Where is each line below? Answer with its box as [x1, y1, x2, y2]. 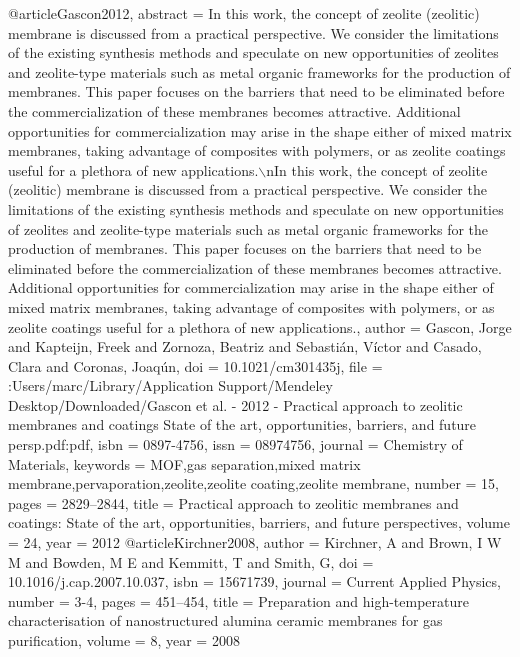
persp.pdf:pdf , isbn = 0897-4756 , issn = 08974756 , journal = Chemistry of [8, 434, 463, 455]
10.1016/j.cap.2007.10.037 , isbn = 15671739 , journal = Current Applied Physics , [8, 571, 501, 592]
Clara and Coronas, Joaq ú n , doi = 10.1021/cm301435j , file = [8, 355, 383, 376]
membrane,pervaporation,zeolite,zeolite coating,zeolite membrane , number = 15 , [8, 473, 499, 494]
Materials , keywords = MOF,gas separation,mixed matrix [8, 453, 361, 474]
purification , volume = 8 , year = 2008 [8, 630, 240, 650]
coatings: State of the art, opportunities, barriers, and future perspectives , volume [8, 512, 510, 533]
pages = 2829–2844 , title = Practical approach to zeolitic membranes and [8, 492, 459, 513]
